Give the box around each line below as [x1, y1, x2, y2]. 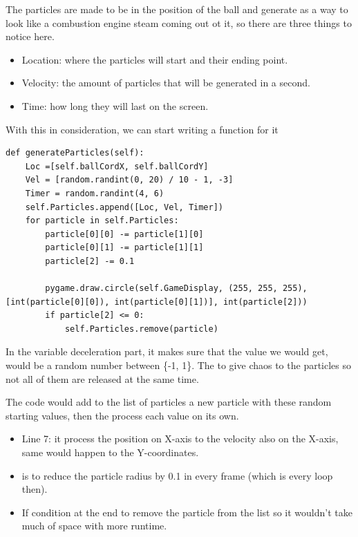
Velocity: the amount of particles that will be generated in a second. [21, 75, 310, 90]
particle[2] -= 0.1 [45, 256, 135, 266]
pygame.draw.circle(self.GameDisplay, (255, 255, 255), [45, 283, 308, 294]
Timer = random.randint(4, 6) [25, 188, 164, 198]
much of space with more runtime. [21, 518, 167, 533]
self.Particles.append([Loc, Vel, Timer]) [25, 202, 223, 212]
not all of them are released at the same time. [6, 371, 199, 386]
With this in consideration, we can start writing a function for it [6, 122, 279, 136]
